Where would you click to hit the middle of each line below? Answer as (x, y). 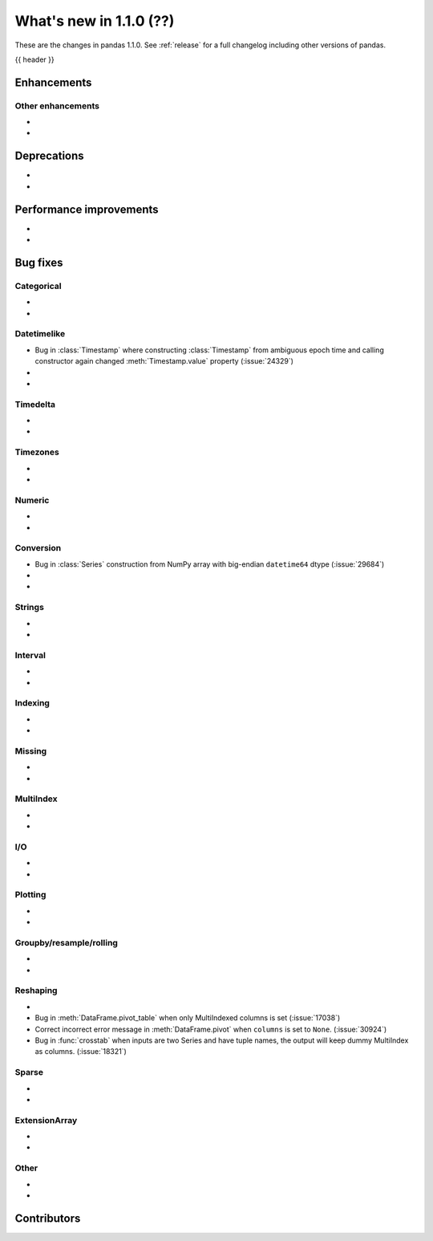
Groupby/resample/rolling (66, 942)
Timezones (37, 452)
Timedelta (35, 404)
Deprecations (49, 156)
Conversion (38, 548)
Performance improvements (87, 209)
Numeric (32, 500)
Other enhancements (57, 106)
